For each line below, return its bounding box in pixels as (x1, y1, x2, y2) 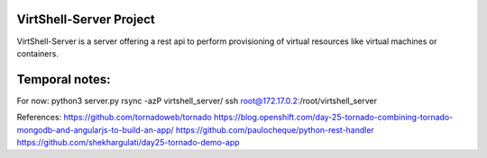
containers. (16, 48, 59, 58)
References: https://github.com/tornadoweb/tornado (16, 112, 212, 123)
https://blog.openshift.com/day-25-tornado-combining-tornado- (213, 112, 454, 123)
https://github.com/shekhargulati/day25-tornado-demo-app (16, 136, 240, 147)
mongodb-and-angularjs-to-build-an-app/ (16, 124, 175, 135)
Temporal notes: (16, 72, 112, 87)
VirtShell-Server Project (16, 12, 155, 27)
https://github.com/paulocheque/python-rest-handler (176, 124, 374, 135)
